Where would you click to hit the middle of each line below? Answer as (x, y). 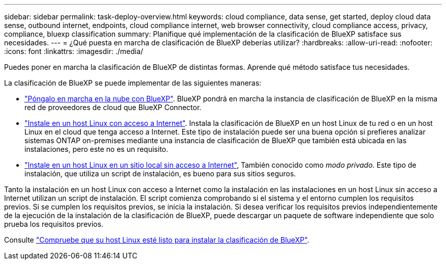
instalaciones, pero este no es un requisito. (96, 149)
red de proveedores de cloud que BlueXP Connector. (113, 107)
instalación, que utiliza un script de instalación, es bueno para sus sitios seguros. (160, 174)
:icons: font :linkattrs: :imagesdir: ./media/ (74, 51)
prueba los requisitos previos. (54, 224)
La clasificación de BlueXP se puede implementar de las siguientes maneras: (133, 83)
